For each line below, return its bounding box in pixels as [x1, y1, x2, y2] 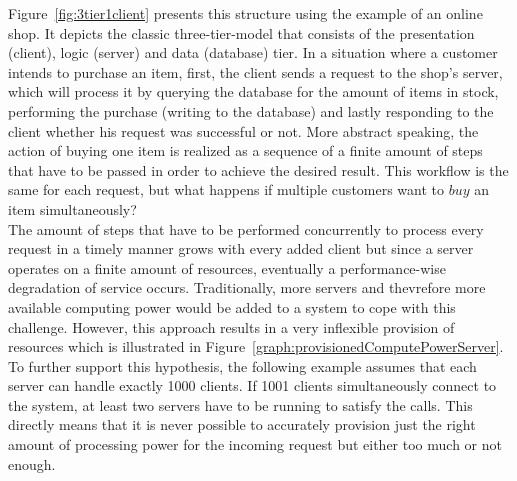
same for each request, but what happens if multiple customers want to [8, 179, 445, 200]
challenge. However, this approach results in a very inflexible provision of [8, 316, 455, 337]
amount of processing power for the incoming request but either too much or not [8, 434, 502, 455]
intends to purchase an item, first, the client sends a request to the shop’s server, [8, 61, 503, 82]
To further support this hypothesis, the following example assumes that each [8, 355, 477, 376]
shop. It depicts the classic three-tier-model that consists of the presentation [8, 22, 475, 43]
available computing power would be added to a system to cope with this [8, 296, 456, 317]
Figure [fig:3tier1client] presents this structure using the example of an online [8, 3, 483, 23]
